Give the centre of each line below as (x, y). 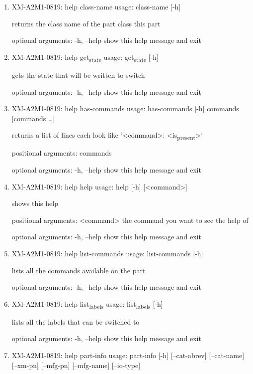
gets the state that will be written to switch (78, 75)
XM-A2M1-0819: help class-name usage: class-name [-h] (96, 6)
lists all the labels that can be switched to (76, 321)
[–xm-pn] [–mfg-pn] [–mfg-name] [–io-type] (76, 365)
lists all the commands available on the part (79, 270)
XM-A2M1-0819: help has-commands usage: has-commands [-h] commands (125, 108)
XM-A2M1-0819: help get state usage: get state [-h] (85, 57)
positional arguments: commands (62, 153)
